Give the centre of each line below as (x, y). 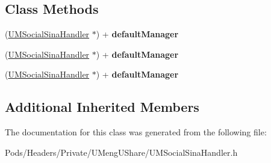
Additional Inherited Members (102, 107)
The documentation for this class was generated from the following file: (136, 132)
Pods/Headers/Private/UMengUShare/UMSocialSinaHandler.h (121, 152)
